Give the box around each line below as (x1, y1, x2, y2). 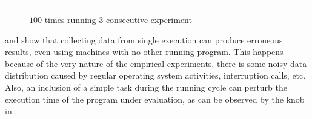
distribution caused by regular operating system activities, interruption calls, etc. (5, 69, 306, 82)
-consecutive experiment (103, 13, 192, 25)
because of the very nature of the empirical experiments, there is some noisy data (5, 57, 307, 69)
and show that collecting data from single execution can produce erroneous (5, 33, 283, 46)
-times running (42, 13, 96, 25)
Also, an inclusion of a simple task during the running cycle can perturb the (5, 80, 288, 93)
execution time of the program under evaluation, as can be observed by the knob (5, 92, 305, 105)
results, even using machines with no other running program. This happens (5, 45, 284, 58)
